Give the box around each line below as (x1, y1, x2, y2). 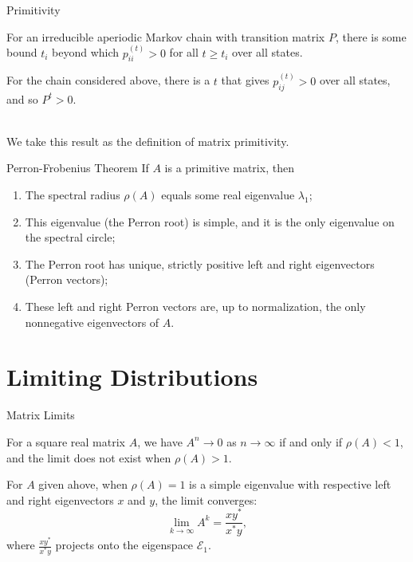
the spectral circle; (25, 229, 116, 246)
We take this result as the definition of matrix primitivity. (6, 132, 289, 149)
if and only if (279, 433, 343, 450)
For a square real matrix (6, 433, 125, 450)
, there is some (335, 28, 407, 45)
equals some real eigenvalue (161, 187, 295, 203)
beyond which (52, 44, 120, 61)
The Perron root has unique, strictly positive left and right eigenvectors (25, 255, 375, 272)
